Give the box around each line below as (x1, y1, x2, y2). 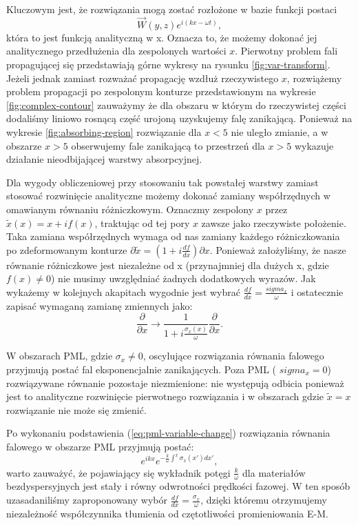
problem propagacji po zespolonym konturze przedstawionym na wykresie (6, 84, 316, 99)
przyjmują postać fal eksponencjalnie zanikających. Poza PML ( (6, 361, 277, 376)
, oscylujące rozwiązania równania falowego (143, 348, 324, 363)
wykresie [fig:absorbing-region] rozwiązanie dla (6, 124, 202, 139)
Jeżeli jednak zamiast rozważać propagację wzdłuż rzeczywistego (6, 70, 279, 85)
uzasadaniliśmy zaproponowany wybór (6, 493, 167, 507)
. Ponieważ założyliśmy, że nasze (209, 242, 346, 257)
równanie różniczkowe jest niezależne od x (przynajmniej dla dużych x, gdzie (6, 257, 329, 272)
